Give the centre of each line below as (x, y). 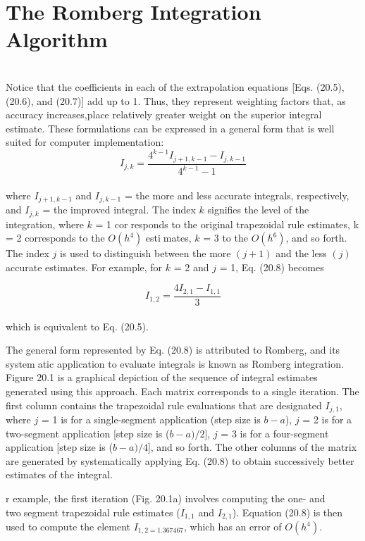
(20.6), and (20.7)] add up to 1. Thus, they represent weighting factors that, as (176, 100)
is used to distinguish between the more (145, 253)
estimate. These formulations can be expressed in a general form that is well (170, 128)
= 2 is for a (327, 419)
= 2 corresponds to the (55, 238)
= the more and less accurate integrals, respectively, (237, 195)
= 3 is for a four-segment (275, 433)
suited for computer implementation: (85, 142)
